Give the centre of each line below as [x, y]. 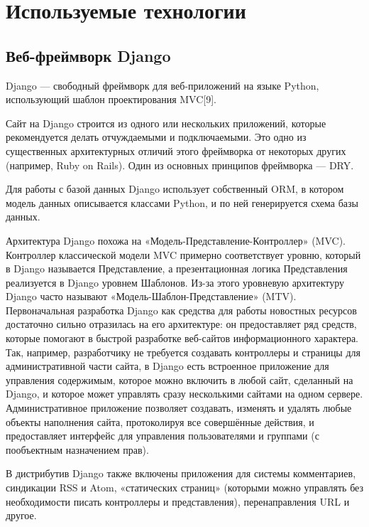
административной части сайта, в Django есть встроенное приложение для [167, 366]
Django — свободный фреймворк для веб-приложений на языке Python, [163, 85]
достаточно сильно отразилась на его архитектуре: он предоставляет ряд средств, [181, 324]
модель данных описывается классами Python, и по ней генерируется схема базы [182, 202]
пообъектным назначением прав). [77, 449]
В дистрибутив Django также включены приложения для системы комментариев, [181, 473]
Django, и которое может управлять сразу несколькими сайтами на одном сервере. [184, 394]
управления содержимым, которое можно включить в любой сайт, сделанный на [180, 379]
